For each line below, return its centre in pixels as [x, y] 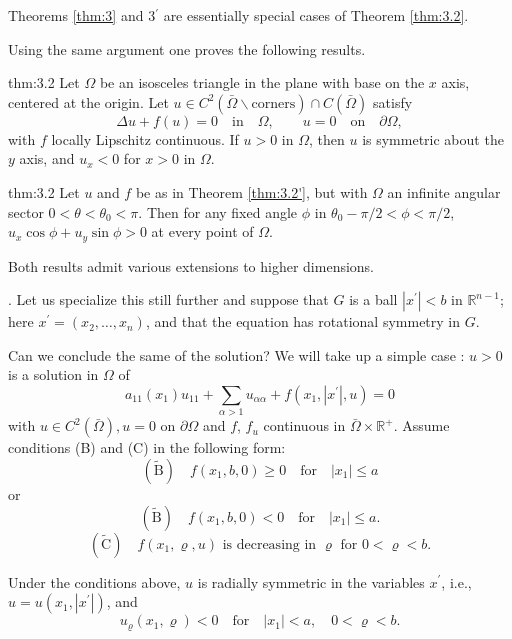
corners [273, 103]
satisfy [393, 101]
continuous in [304, 425]
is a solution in [53, 374]
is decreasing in [269, 544]
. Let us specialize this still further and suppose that [168, 299]
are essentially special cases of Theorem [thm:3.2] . [316, 15]
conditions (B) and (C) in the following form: [147, 447]
